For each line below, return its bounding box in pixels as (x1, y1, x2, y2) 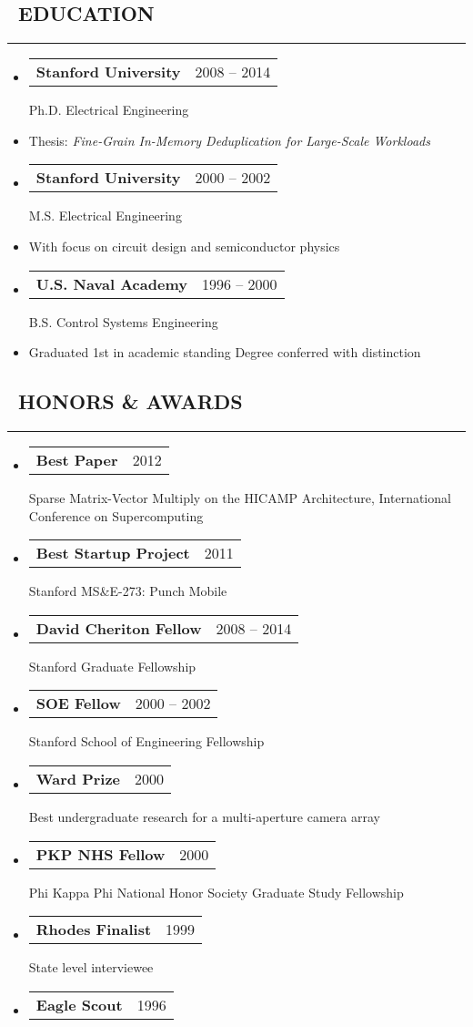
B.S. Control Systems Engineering (28, 312, 218, 331)
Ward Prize (35, 767, 121, 789)
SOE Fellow (35, 693, 121, 714)
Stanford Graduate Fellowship (28, 656, 196, 675)
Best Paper (35, 448, 118, 470)
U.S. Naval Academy (35, 272, 187, 294)
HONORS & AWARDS (18, 387, 243, 416)
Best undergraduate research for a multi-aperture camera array (28, 806, 380, 826)
